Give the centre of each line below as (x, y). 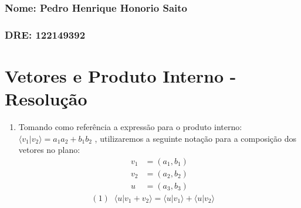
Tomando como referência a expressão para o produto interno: (130, 127)
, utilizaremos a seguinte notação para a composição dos (195, 138)
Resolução (46, 99)
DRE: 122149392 (45, 34)
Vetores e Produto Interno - (121, 75)
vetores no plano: (49, 150)
